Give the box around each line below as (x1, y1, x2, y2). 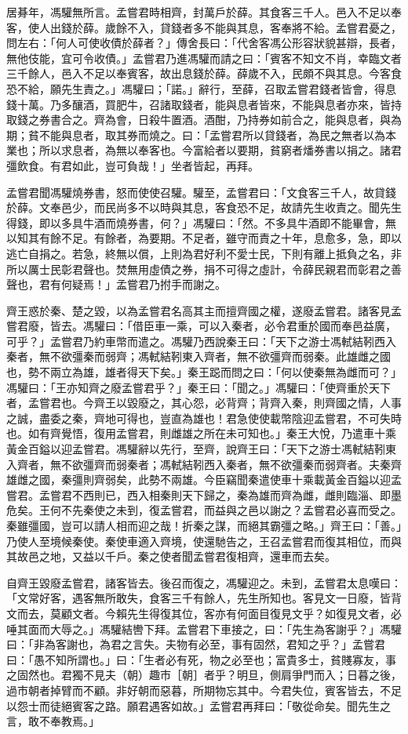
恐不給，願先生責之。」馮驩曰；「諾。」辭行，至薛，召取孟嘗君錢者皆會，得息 (6, 80, 396, 96)
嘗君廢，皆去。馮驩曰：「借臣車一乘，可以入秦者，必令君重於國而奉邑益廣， (6, 318, 396, 334)
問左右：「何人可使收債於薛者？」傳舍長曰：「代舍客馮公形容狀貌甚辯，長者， (6, 35, 402, 51)
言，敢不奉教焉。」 (6, 713, 100, 729)
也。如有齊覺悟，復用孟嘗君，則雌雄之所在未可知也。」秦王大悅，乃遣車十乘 (6, 425, 396, 441)
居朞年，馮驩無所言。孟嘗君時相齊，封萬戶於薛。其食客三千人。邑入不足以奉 (6, 4, 402, 20)
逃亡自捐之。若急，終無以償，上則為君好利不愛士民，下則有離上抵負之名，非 (6, 245, 402, 261)
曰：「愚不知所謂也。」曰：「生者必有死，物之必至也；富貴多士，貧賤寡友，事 (6, 651, 396, 667)
